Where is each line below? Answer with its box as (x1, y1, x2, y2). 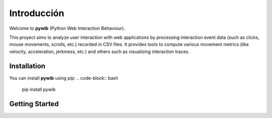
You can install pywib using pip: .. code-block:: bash (9, 75, 118, 81)
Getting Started (9, 99, 59, 108)
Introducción (9, 8, 64, 19)
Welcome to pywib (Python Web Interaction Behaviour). (9, 25, 125, 31)
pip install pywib (22, 86, 56, 93)
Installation (9, 62, 45, 70)
